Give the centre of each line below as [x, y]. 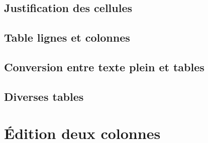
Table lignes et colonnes [67, 37]
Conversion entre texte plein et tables [104, 66]
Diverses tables [44, 96]
